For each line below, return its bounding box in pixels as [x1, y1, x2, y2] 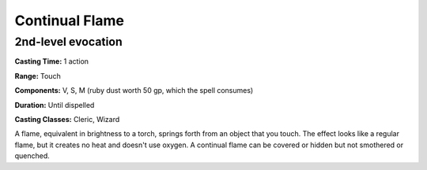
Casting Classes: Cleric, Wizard [14, 114, 120, 124]
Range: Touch [14, 71, 61, 80]
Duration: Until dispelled [14, 100, 95, 109]
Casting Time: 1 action [14, 57, 89, 66]
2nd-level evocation [14, 35, 123, 49]
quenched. [14, 151, 51, 161]
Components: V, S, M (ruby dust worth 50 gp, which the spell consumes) [14, 86, 254, 95]
